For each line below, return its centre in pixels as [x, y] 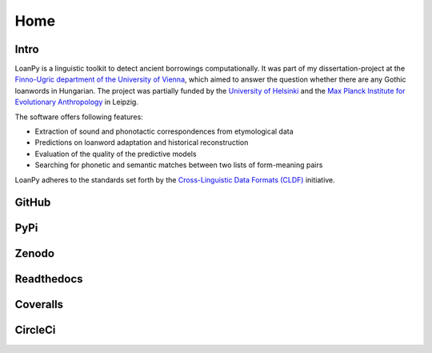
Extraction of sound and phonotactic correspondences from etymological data [164, 131]
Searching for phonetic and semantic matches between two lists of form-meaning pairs [179, 165]
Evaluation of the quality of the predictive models [116, 154]
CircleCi [35, 330]
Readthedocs [49, 279]
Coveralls [39, 305]
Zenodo [35, 253]
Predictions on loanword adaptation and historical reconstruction [142, 142]
